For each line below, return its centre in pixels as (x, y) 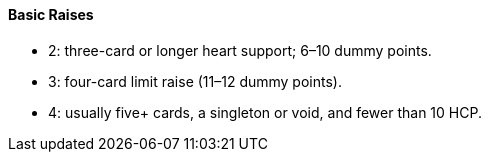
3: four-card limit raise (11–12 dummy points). (195, 81)
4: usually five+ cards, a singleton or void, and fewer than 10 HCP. (265, 112)
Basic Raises (51, 14)
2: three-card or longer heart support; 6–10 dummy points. (240, 50)
